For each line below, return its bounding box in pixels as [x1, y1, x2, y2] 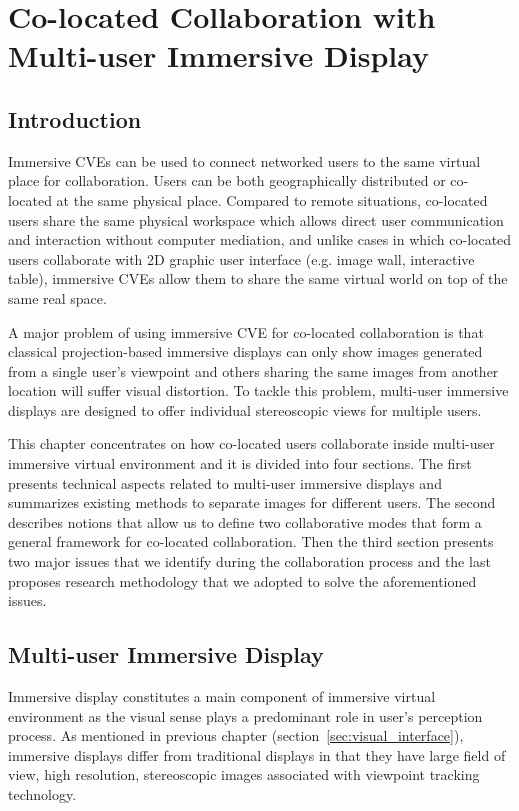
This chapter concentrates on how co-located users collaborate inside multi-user [8, 433, 495, 454]
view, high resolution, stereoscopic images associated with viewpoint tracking [8, 764, 480, 785]
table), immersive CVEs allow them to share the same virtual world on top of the [8, 268, 508, 289]
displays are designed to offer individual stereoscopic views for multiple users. [8, 399, 482, 420]
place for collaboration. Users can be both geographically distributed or [8, 170, 446, 191]
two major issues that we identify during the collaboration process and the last [8, 551, 491, 572]
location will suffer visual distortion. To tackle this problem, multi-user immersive [8, 380, 509, 401]
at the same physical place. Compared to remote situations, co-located [56, 189, 488, 210]
